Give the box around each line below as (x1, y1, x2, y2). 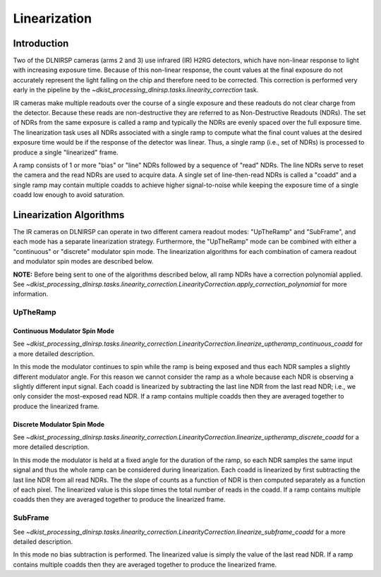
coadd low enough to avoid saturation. (13, 190, 125, 199)
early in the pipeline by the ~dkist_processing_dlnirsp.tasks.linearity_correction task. (13, 85, 259, 95)
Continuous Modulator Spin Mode (13, 327, 114, 335)
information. (13, 290, 49, 298)
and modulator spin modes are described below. (13, 257, 154, 266)
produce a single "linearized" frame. (13, 148, 119, 157)
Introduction (13, 37, 69, 49)
